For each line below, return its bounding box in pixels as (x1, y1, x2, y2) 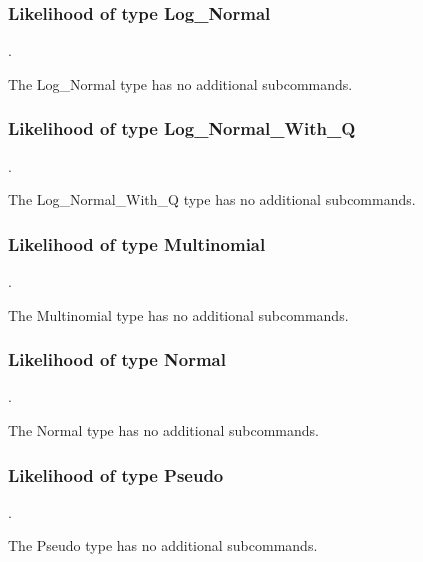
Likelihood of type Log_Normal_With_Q (8, 116, 356, 141)
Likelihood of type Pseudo (8, 462, 224, 487)
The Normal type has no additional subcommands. (8, 420, 320, 441)
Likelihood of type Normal (8, 347, 226, 372)
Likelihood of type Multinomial (8, 231, 266, 256)
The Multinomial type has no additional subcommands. (8, 304, 349, 325)
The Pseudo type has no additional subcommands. (8, 535, 318, 556)
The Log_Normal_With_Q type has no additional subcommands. (8, 189, 416, 210)
